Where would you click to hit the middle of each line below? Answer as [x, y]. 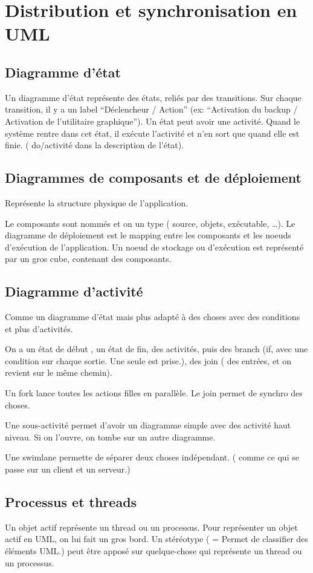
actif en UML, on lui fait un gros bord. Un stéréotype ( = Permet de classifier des [156, 539]
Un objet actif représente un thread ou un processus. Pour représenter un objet [151, 527]
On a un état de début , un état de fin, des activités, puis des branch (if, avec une [156, 349]
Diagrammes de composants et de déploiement [153, 178]
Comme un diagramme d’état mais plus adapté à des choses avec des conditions [153, 317]
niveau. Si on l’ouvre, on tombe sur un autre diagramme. [110, 437]
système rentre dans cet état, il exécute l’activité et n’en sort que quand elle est [152, 133]
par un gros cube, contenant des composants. [88, 259]
